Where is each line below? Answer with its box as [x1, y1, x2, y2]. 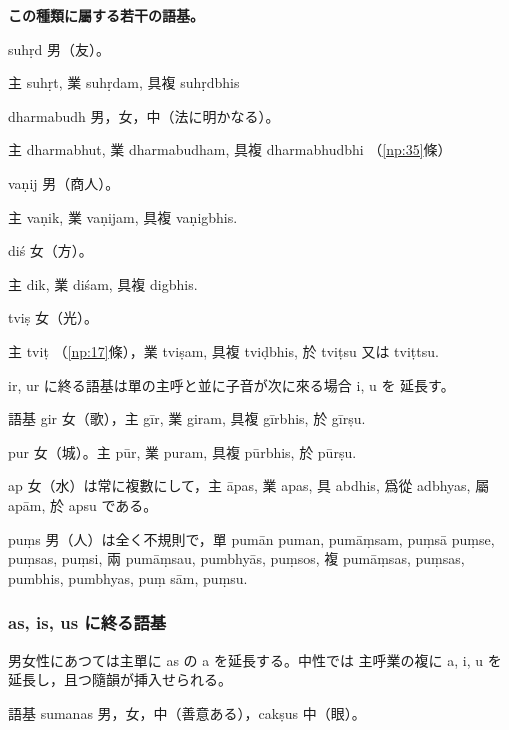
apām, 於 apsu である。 [8, 494, 158, 515]
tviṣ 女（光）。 [8, 307, 98, 328]
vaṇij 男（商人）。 [8, 172, 120, 193]
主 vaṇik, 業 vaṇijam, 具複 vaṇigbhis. [8, 206, 238, 227]
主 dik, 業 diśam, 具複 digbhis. [8, 273, 198, 294]
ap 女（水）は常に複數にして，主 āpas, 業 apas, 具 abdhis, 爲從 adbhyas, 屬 [8, 475, 490, 496]
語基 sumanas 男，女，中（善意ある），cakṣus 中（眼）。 [8, 702, 366, 723]
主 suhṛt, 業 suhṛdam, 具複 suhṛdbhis [8, 72, 240, 93]
